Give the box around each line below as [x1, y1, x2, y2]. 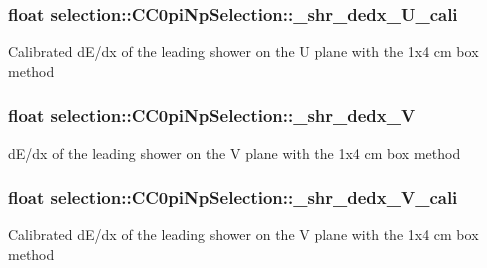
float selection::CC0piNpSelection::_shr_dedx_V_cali [8, 185, 458, 210]
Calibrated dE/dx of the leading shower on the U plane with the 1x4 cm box [8, 41, 479, 62]
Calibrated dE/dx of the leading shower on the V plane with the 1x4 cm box [8, 224, 479, 245]
